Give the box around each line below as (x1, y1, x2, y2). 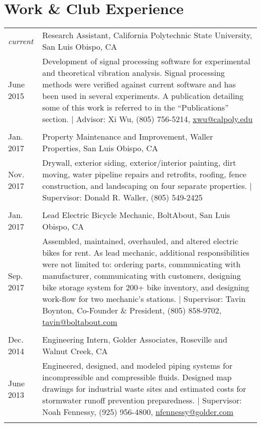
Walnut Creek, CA (42, 345, 108, 357)
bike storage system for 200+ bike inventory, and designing (42, 281, 249, 293)
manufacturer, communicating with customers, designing (42, 270, 241, 282)
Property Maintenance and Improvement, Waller (42, 131, 213, 143)
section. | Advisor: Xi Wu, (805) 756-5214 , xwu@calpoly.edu (42, 113, 253, 125)
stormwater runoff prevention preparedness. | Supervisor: (42, 394, 242, 406)
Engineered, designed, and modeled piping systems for (42, 360, 233, 372)
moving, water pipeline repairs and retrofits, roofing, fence (42, 168, 246, 180)
